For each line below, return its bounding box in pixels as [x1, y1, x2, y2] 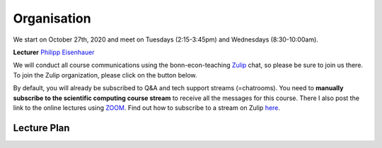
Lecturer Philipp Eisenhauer [13, 48, 95, 56]
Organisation [13, 11, 91, 26]
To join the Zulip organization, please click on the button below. [13, 70, 197, 79]
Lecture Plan [13, 122, 70, 134]
